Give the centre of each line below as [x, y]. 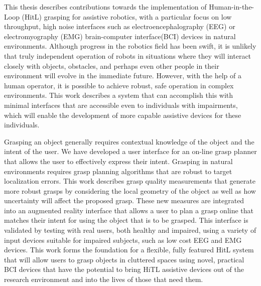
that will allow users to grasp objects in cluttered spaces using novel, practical [124, 259]
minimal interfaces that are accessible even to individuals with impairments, [121, 105]
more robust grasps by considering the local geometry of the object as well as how [130, 190]
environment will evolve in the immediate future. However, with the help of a [123, 76]
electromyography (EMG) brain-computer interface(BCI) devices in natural [120, 36]
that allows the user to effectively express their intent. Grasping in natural [118, 161]
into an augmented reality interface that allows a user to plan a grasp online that [129, 210]
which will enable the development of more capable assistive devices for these [123, 115]
